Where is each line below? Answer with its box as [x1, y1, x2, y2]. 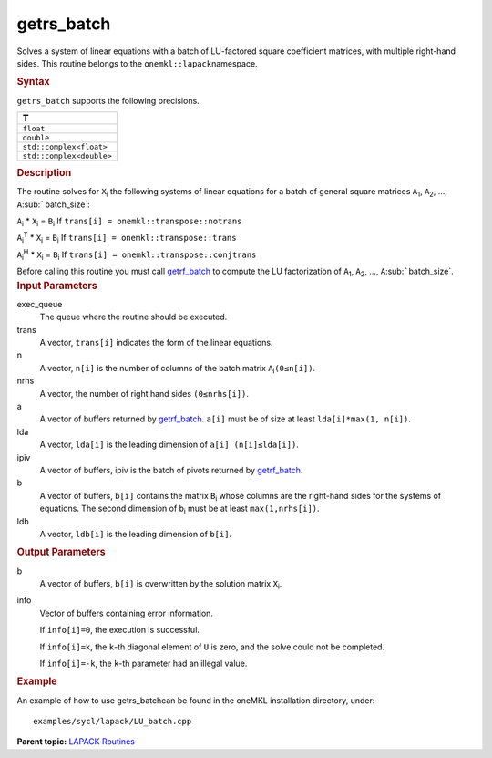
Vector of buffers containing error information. [39, 607, 214, 618]
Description [16, 166, 72, 179]
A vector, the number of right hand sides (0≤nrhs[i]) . [39, 388, 250, 399]
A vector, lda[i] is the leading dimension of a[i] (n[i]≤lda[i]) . [39, 439, 300, 451]
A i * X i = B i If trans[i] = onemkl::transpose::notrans [16, 215, 242, 228]
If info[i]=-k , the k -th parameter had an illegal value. [39, 658, 248, 669]
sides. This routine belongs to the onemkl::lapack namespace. [16, 57, 259, 68]
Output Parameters [16, 545, 106, 558]
